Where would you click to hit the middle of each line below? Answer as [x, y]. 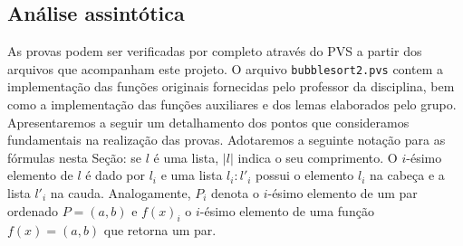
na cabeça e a [407, 175]
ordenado [33, 210]
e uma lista [192, 175]
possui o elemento [305, 175]
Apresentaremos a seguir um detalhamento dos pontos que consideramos [208, 122]
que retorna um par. [160, 230]
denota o [235, 193]
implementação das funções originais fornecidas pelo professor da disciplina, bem [231, 86]
